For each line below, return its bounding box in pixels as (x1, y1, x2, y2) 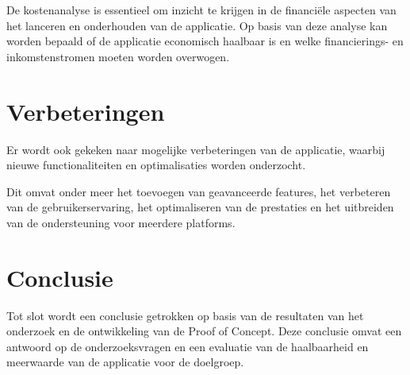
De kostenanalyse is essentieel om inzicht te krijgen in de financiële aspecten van (6, 2, 397, 17)
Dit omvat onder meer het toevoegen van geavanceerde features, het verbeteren (6, 183, 391, 199)
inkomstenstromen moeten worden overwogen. (6, 48, 230, 64)
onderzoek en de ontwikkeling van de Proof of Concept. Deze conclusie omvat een (6, 323, 402, 339)
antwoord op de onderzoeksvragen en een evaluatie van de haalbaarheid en (6, 338, 369, 354)
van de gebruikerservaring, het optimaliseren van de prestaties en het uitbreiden (6, 199, 394, 215)
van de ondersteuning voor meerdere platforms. (6, 214, 236, 230)
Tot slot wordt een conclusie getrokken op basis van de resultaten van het (6, 307, 364, 323)
